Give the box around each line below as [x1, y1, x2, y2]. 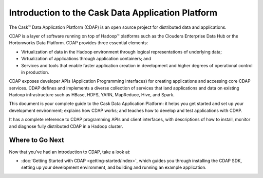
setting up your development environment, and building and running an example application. [21, 164, 207, 170]
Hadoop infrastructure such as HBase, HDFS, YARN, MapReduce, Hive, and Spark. [9, 92, 175, 98]
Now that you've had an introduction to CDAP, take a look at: [9, 149, 131, 155]
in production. [21, 69, 50, 75]
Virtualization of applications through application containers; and [21, 56, 151, 62]
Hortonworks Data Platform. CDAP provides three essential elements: [9, 40, 148, 46]
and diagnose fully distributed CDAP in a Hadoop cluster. [9, 123, 124, 129]
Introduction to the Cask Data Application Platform [9, 7, 218, 18]
